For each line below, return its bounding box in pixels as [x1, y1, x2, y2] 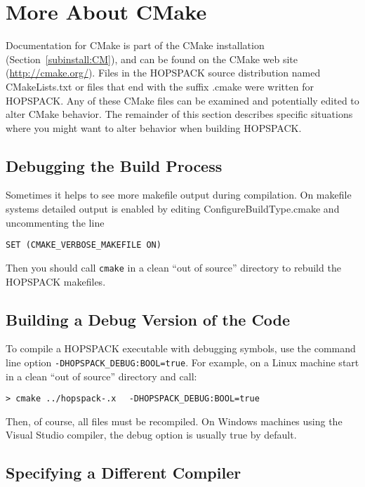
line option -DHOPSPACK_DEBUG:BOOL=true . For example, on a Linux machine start [6, 354, 359, 369]
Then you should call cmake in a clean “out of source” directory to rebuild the [6, 260, 341, 274]
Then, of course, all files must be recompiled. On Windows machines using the [6, 413, 343, 428]
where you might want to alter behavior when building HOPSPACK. [6, 120, 302, 135]
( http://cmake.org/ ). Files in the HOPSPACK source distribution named [6, 65, 321, 80]
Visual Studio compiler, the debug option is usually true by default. [6, 427, 297, 442]
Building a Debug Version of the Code [6, 308, 291, 330]
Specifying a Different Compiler [6, 462, 241, 483]
